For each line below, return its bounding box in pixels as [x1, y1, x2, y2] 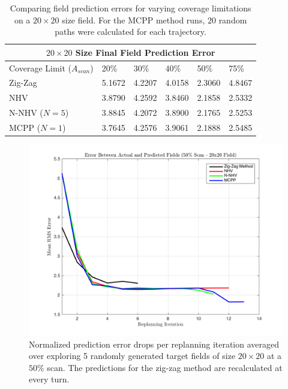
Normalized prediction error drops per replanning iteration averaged [29, 337, 280, 350]
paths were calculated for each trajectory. [55, 25, 206, 38]
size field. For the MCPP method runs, [62, 13, 205, 26]
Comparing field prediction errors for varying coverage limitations [10, 2, 251, 14]
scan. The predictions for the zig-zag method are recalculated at [47, 361, 283, 373]
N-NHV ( [9, 106, 43, 119]
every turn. [29, 373, 70, 385]
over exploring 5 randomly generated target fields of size [29, 349, 236, 362]
